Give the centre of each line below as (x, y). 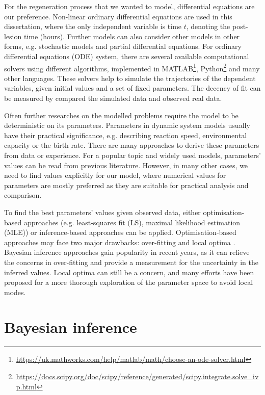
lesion (13, 36)
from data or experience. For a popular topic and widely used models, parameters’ (132, 155)
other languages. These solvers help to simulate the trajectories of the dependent (130, 78)
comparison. (23, 195)
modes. (15, 292)
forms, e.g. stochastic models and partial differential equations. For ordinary (123, 46)
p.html (26, 386)
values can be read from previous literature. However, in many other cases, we (126, 165)
